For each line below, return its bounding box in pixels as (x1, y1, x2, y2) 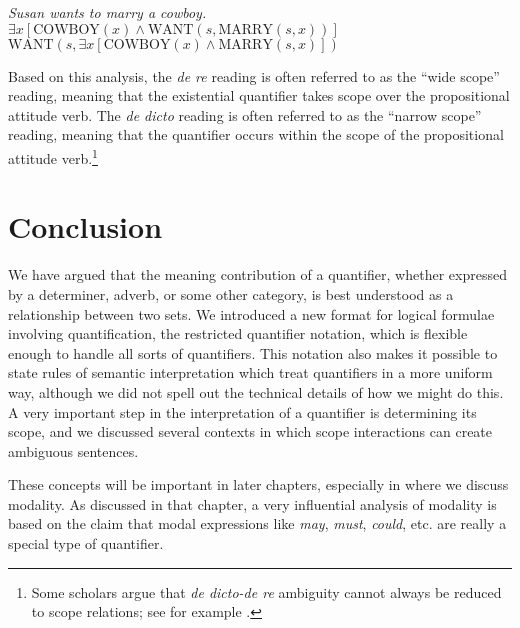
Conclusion (8, 206, 163, 247)
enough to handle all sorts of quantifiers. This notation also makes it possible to (8, 342, 498, 363)
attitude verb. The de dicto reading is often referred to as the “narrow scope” (8, 104, 482, 125)
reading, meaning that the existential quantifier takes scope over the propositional (8, 85, 510, 106)
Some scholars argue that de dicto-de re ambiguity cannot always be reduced (31, 581, 502, 602)
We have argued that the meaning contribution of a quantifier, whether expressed (8, 264, 507, 285)
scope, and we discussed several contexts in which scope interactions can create (8, 421, 493, 442)
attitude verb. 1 (8, 144, 98, 168)
